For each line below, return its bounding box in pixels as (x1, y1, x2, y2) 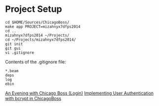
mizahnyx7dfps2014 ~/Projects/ (5, 33, 70, 38)
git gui (5, 46, 21, 51)
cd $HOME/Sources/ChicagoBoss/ (5, 20, 70, 25)
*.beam (5, 68, 19, 73)
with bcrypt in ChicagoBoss (5, 95, 62, 101)
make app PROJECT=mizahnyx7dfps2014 (5, 24, 80, 29)
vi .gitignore (5, 50, 35, 55)
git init (5, 41, 23, 47)
